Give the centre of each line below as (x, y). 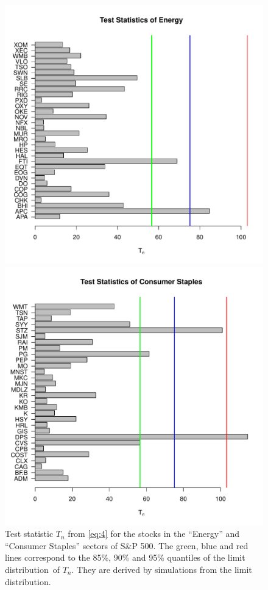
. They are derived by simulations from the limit (162, 569)
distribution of (32, 569)
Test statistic (29, 534)
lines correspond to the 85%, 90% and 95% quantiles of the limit (125, 557)
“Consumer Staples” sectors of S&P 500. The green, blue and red (127, 545)
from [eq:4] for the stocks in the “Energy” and (154, 534)
